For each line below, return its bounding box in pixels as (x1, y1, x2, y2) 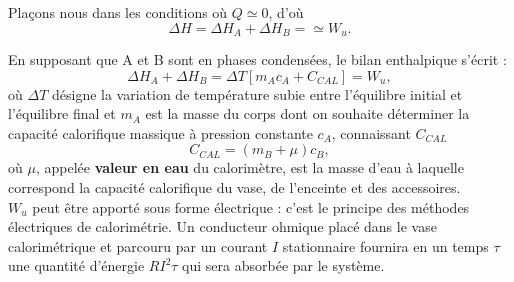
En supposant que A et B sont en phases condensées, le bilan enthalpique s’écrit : (8, 49, 507, 70)
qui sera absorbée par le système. (182, 255, 385, 276)
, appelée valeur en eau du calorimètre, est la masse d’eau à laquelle (35, 157, 464, 178)
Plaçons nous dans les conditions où (8, 2, 228, 22)
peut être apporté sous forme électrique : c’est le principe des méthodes (32, 196, 470, 217)
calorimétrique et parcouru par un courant (8, 235, 268, 256)
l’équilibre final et (8, 103, 116, 124)
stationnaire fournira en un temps (282, 235, 489, 256)
